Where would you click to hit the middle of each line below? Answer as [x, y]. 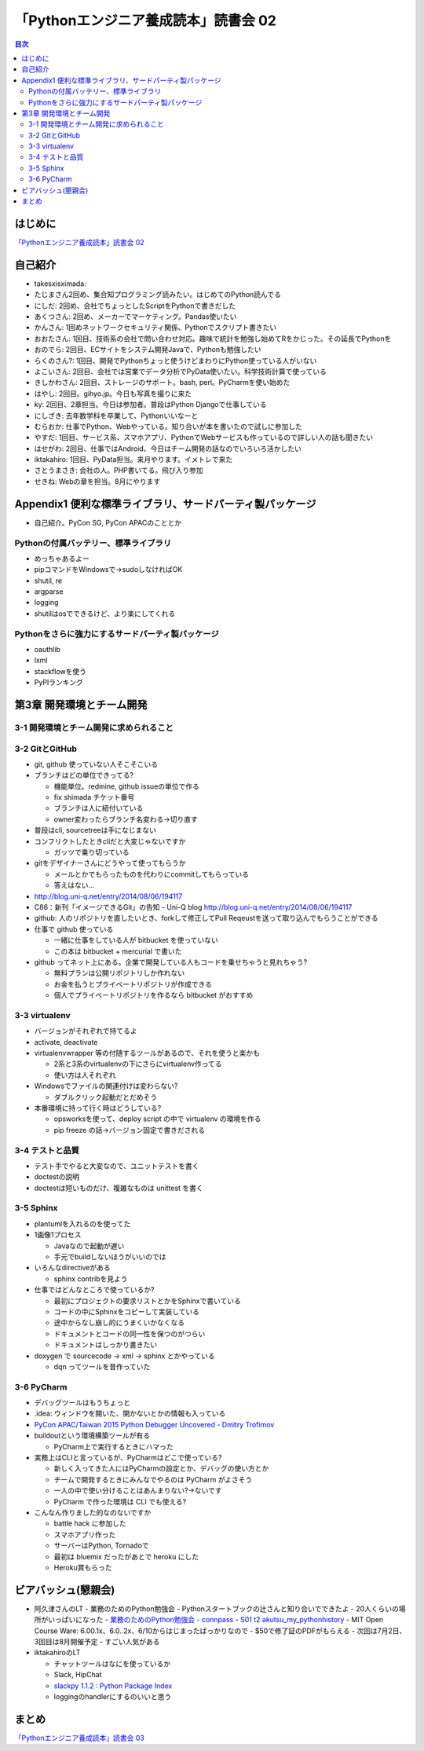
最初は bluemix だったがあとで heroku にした [126, 1556]
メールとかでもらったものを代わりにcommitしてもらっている [152, 874]
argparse [49, 592]
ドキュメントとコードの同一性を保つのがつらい [130, 1333]
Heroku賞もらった [83, 1567]
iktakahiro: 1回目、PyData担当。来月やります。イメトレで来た [133, 460]
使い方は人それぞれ [85, 1075]
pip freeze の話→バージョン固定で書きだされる [130, 1130]
